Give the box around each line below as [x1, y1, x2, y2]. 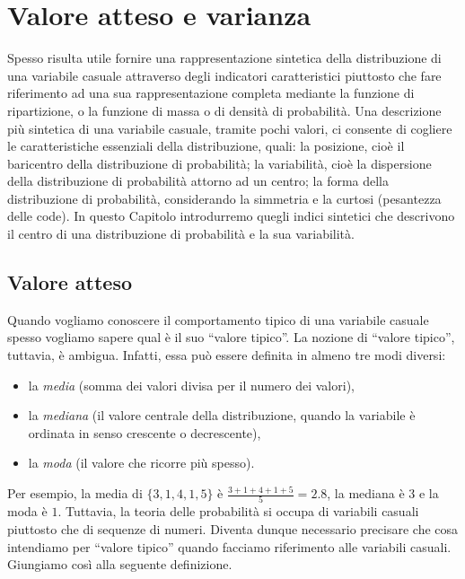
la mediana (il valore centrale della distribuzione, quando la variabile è [28, 406, 416, 425]
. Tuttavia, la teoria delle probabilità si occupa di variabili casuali [57, 502, 419, 521]
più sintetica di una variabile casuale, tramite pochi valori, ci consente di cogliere [7, 118, 452, 137]
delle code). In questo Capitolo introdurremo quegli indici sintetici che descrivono [7, 206, 455, 225]
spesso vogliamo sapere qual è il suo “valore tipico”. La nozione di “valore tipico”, [7, 328, 455, 347]
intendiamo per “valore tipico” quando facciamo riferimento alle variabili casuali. [7, 537, 452, 556]
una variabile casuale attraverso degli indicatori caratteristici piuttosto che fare [7, 66, 442, 84]
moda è [7, 502, 48, 521]
